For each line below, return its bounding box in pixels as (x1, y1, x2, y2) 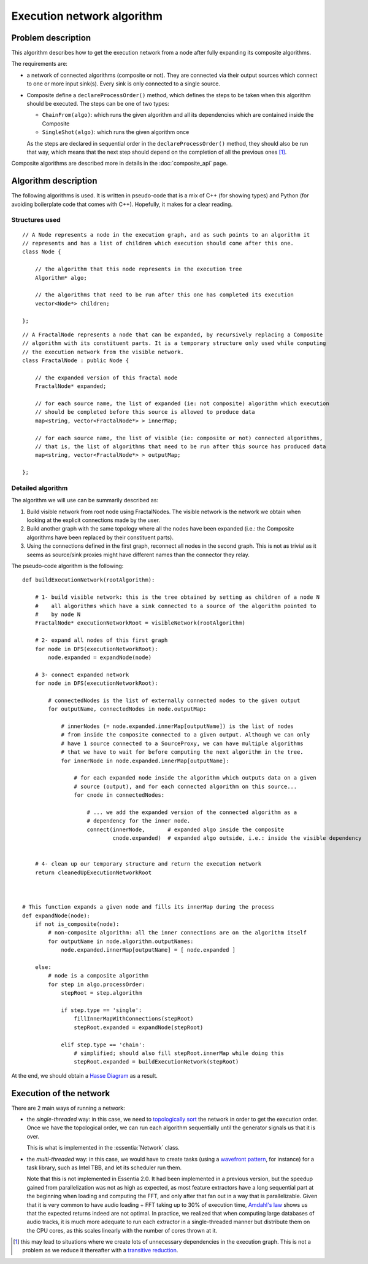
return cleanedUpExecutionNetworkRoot (34, 869, 152, 876)
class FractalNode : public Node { (22, 357, 129, 364)
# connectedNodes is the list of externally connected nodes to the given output (48, 697, 301, 704)
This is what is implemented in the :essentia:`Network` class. (26, 1144, 180, 1151)
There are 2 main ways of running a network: (11, 1104, 125, 1112)
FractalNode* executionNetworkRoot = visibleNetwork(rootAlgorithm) (34, 620, 245, 626)
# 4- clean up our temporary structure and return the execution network (34, 861, 262, 867)
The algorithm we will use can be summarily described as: (11, 497, 159, 504)
